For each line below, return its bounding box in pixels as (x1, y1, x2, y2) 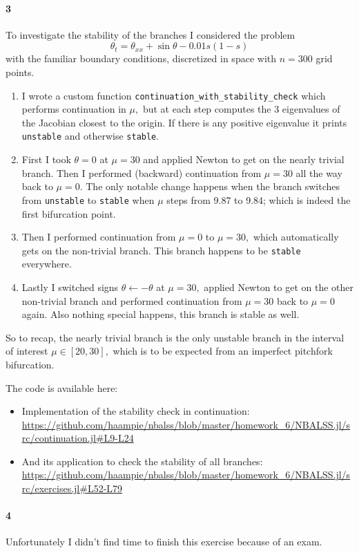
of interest (6, 344, 48, 358)
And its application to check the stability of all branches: (21, 453, 263, 468)
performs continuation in (21, 102, 126, 116)
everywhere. (21, 256, 72, 271)
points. (6, 64, 35, 79)
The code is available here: (6, 380, 118, 395)
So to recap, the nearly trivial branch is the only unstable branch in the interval (6, 330, 345, 344)
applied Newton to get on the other (204, 279, 354, 294)
